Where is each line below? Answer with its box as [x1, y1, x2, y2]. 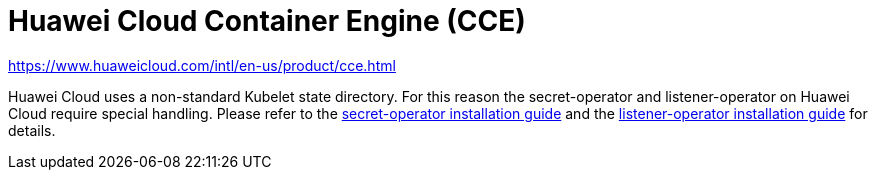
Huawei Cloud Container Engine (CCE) [8, 4, 526, 38]
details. [8, 121, 56, 139]
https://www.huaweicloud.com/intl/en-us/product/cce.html [8, 56, 396, 74]
